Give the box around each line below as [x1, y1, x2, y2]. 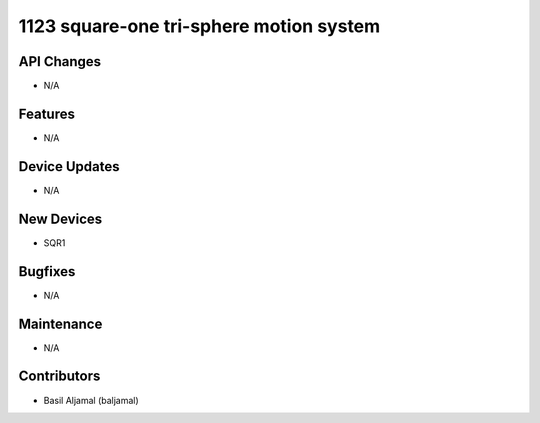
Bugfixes [18, 263, 76, 280]
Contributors [18, 368, 101, 385]
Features [18, 105, 75, 122]
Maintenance [18, 315, 103, 332]
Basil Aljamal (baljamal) [43, 394, 139, 406]
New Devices [18, 210, 103, 227]
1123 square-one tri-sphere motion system [18, 15, 381, 37]
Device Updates [18, 158, 120, 175]
